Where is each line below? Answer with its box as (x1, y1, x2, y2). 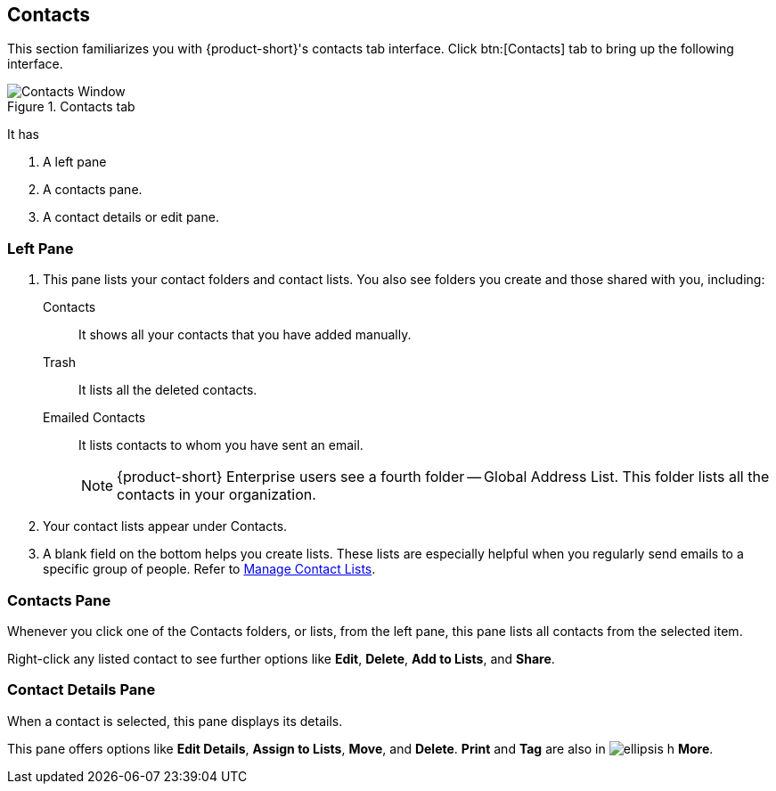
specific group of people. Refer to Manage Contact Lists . (43, 561, 376, 577)
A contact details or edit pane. (43, 209, 219, 225)
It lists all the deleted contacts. (78, 382, 257, 398)
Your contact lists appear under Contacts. (43, 518, 288, 534)
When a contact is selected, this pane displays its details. (7, 713, 343, 729)
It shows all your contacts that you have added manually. (78, 327, 412, 343)
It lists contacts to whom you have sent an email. (78, 437, 363, 453)
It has (7, 126, 40, 143)
